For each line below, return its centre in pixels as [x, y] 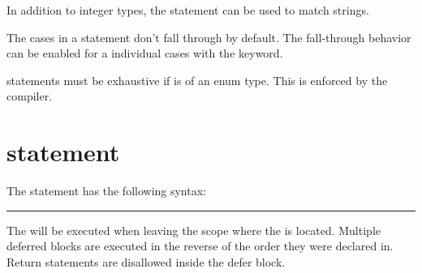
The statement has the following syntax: [106, 191]
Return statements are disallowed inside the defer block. [146, 261]
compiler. [30, 96]
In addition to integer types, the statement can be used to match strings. [188, 10]
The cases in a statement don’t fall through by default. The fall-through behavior [209, 37]
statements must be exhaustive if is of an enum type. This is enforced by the [197, 80]
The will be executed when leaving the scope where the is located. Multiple [194, 230]
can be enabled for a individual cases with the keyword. [145, 53]
